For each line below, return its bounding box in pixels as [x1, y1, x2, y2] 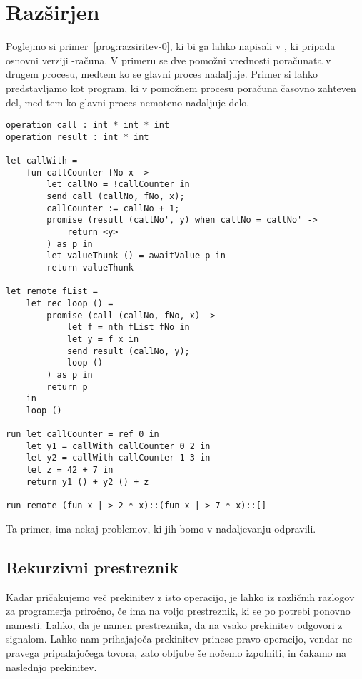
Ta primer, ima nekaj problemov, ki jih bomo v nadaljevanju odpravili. [6, 520, 316, 535]
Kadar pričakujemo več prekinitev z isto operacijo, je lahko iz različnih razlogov [6, 589, 355, 604]
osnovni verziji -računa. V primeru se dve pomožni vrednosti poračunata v [6, 52, 331, 67]
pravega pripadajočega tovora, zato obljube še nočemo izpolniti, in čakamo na [6, 645, 346, 660]
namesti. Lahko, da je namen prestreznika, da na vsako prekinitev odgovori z [6, 617, 343, 632]
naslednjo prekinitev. [6, 659, 97, 674]
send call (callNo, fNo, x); [46, 191, 185, 202]
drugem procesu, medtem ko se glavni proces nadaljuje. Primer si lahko [6, 66, 318, 81]
